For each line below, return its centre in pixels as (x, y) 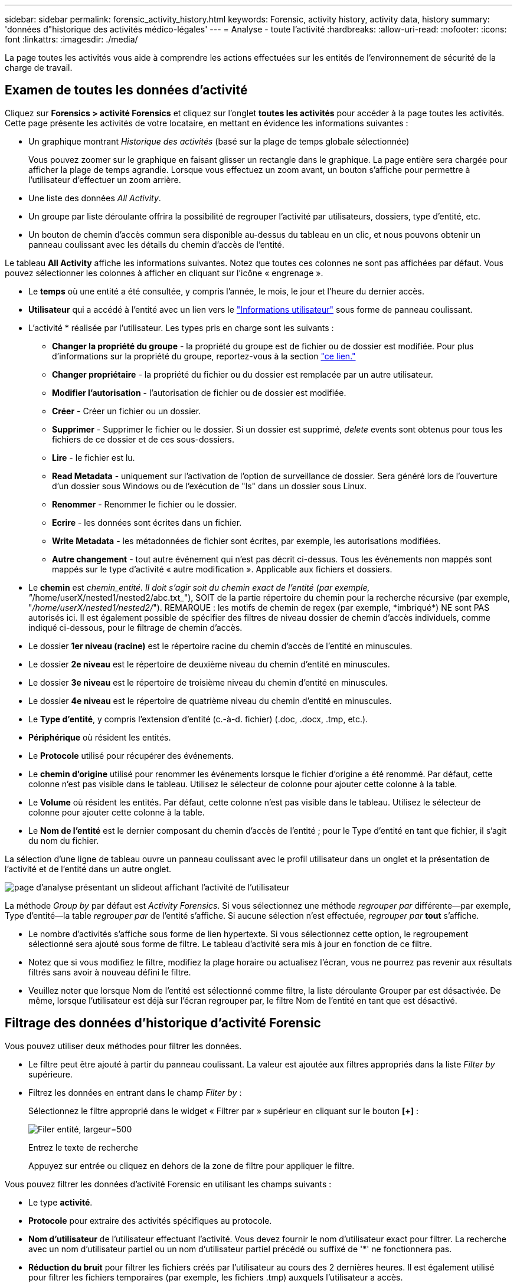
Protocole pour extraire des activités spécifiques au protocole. (150, 1220)
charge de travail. (39, 68)
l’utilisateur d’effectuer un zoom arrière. (105, 179)
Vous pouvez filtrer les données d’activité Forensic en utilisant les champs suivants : (168, 1184)
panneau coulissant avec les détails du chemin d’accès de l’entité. (156, 244)
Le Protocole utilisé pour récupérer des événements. (131, 755)
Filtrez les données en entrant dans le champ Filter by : (135, 1092)
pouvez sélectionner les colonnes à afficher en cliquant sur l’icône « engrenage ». (164, 273)
